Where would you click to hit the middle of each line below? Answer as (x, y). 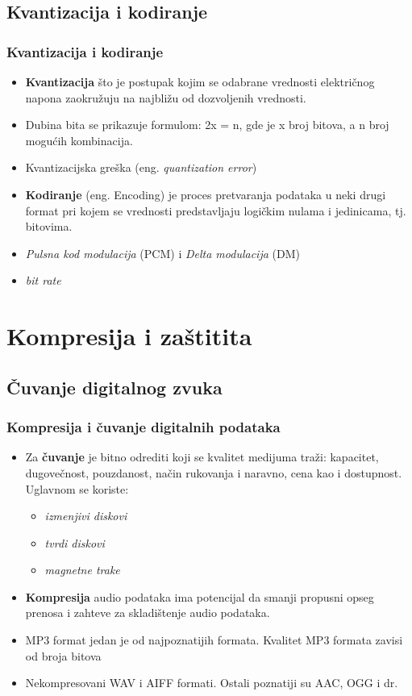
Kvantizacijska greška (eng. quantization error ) (141, 167)
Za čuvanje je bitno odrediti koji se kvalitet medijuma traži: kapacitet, (202, 457)
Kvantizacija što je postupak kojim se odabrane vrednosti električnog (200, 81)
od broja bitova (63, 655)
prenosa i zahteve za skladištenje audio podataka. (148, 613)
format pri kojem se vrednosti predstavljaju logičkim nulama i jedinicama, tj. (216, 210)
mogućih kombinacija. (79, 140)
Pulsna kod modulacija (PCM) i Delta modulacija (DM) (162, 253)
